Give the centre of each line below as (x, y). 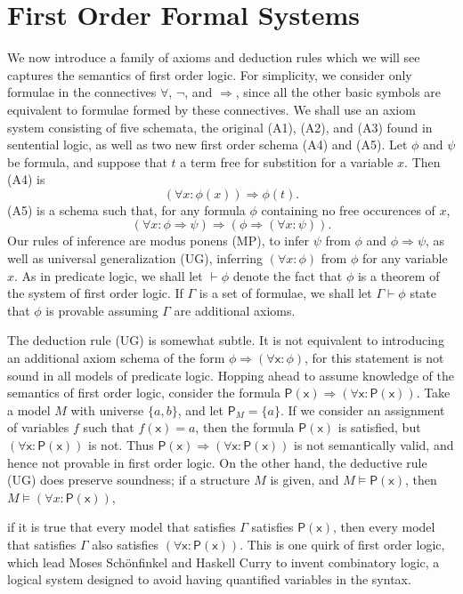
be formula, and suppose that (87, 161)
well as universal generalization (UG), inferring (135, 258)
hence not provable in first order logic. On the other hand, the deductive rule (217, 462)
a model (29, 409)
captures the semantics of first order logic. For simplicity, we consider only (210, 74)
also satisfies (126, 544)
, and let (200, 409)
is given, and (305, 480)
